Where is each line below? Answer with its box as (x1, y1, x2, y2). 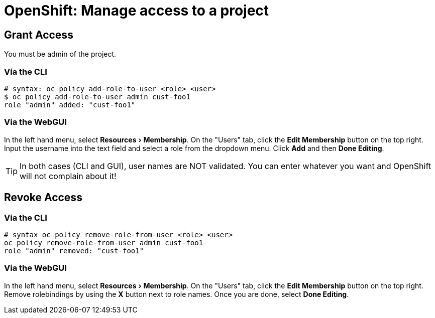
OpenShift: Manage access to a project (4, 2, 269, 19)
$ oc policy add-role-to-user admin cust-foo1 (4, 92, 190, 101)
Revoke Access (4, 191, 82, 204)
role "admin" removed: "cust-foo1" (4, 246, 144, 255)
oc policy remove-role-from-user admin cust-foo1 (4, 238, 203, 247)
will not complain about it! (20, 171, 117, 181)
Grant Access (4, 28, 73, 41)
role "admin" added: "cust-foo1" (4, 100, 136, 109)
